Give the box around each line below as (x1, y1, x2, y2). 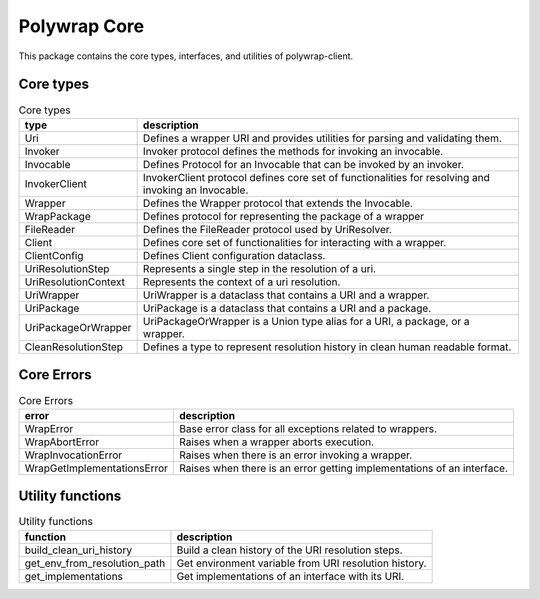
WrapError (24, 421, 74, 435)
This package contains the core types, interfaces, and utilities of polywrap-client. (18, 50, 354, 62)
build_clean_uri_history (24, 543, 133, 557)
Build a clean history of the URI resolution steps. (176, 543, 404, 557)
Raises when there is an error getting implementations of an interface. (179, 461, 509, 475)
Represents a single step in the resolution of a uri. (142, 261, 377, 275)
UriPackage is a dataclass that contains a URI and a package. (142, 301, 432, 315)
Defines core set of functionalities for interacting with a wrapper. (142, 235, 447, 249)
